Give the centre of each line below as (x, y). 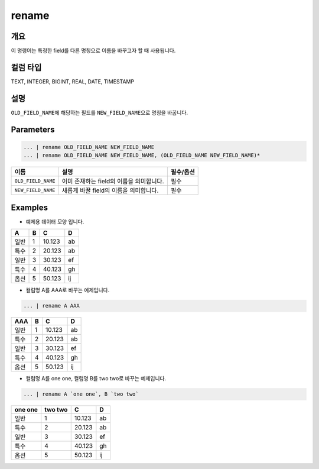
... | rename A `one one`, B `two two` (81, 394)
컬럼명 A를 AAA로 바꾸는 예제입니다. (68, 290)
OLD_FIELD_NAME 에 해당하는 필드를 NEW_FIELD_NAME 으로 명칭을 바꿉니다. (100, 112)
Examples (30, 207)
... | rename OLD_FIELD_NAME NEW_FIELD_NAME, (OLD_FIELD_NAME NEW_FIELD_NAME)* (142, 156)
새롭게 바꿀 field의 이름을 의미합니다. (110, 190)
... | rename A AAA (51, 306)
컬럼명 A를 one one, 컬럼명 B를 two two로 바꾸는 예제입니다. (96, 379)
